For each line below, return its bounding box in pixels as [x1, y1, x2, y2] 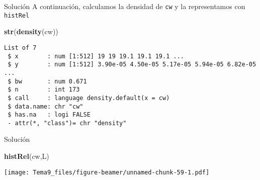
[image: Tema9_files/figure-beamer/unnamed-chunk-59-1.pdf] [4, 168, 210, 176]
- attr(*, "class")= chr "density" [8, 119, 127, 127]
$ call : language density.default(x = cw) [8, 94, 170, 102]
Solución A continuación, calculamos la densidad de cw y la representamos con [4, 1, 245, 11]
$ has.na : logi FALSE [8, 111, 91, 119]
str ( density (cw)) [4, 26, 58, 37]
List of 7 [4, 44, 37, 51]
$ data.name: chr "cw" [8, 103, 83, 110]
